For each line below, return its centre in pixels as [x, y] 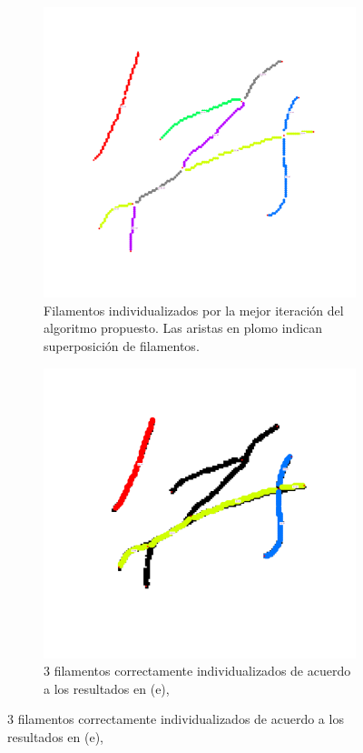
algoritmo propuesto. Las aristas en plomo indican [183, 328]
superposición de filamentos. [122, 345]
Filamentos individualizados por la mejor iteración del [194, 310]
